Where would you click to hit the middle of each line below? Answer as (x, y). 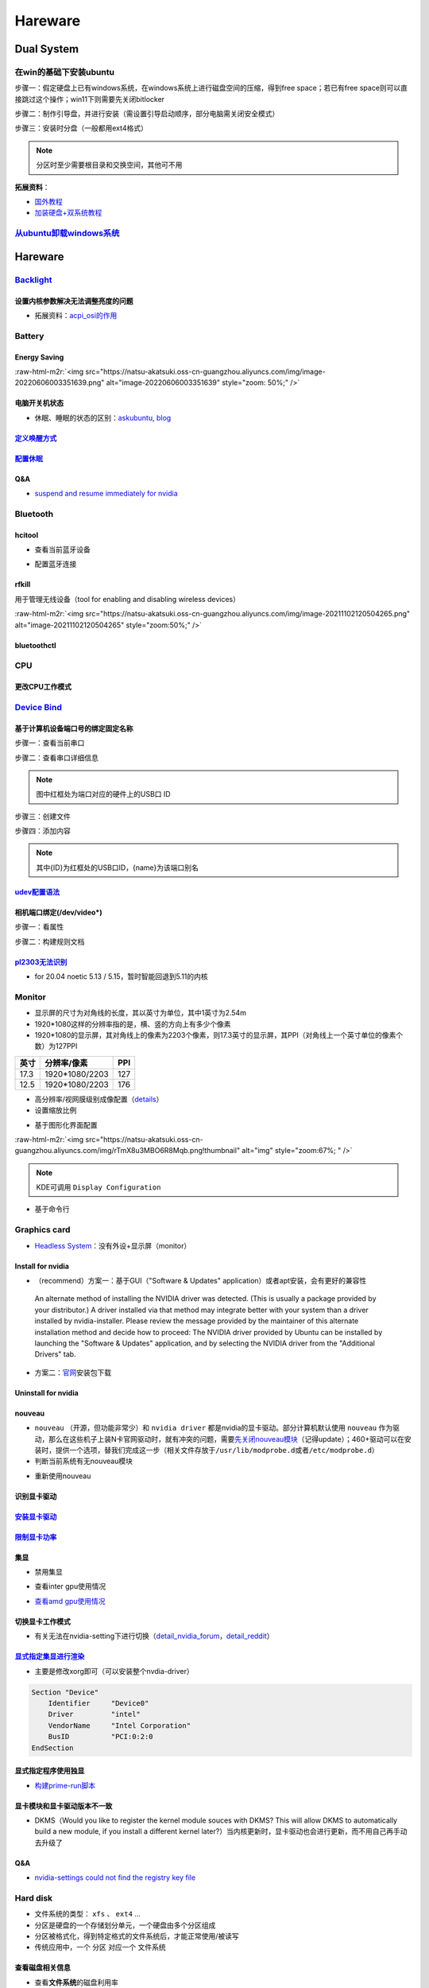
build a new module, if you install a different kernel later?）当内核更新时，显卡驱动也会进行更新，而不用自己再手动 (221, 1831)
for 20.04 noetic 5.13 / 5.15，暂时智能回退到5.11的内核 (121, 977)
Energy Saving (39, 357)
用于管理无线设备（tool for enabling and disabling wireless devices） (127, 599)
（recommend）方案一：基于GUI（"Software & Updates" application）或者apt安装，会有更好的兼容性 (201, 1281)
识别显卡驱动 (36, 1496)
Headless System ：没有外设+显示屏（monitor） (113, 1245)
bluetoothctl (35, 645)
